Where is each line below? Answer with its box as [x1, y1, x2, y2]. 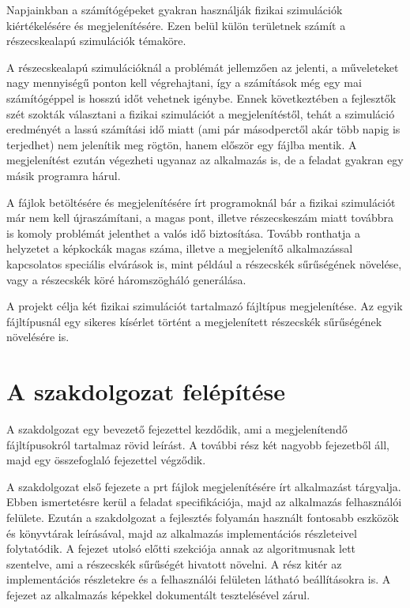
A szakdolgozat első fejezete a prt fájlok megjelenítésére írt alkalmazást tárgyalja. [6, 478, 401, 494]
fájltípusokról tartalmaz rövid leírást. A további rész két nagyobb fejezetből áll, [6, 436, 390, 452]
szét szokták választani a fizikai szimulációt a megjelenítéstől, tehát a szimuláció [6, 105, 395, 122]
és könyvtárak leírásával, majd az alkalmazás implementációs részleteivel [6, 524, 357, 541]
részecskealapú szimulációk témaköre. [6, 32, 186, 49]
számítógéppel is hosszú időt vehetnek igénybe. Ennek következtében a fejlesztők [6, 89, 397, 106]
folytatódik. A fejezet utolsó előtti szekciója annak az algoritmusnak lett [6, 540, 356, 557]
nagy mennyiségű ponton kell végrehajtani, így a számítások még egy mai [6, 74, 362, 91]
